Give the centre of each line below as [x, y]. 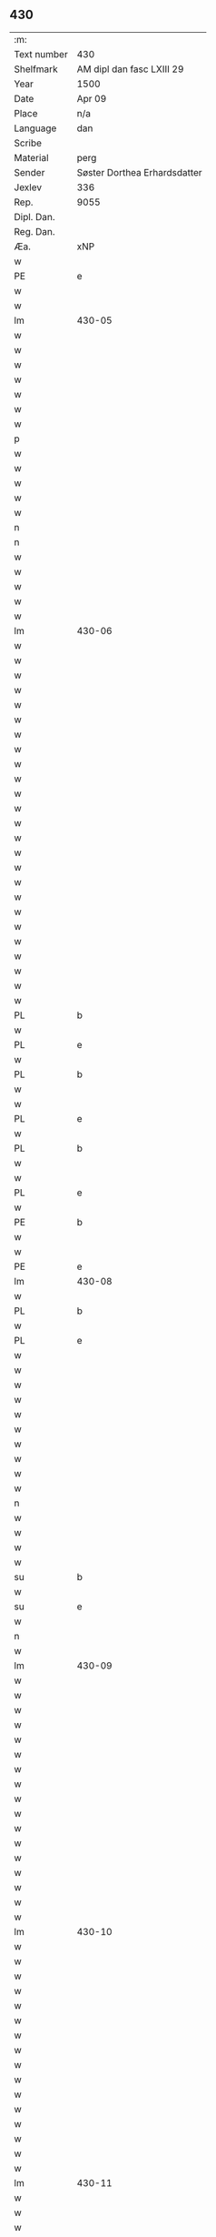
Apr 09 [92, 98]
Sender [29, 172]
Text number [41, 54]
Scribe [28, 143]
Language [35, 128]
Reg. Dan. [35, 231]
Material [31, 157]
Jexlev [28, 187]
